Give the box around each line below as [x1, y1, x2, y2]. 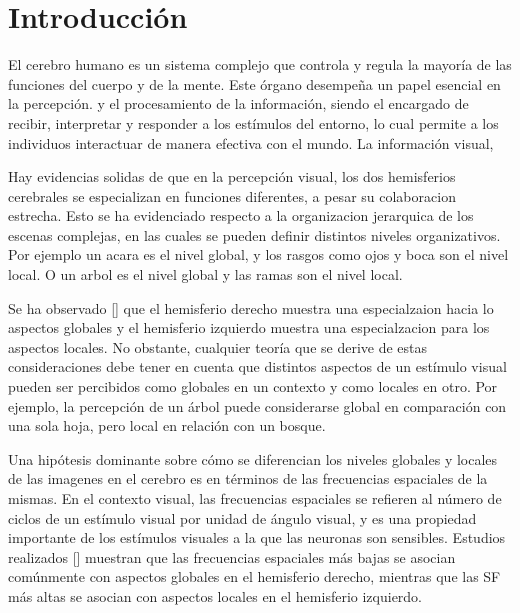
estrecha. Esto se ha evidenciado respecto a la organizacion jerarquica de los [8, 205, 474, 226]
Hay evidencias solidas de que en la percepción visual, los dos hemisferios [8, 166, 456, 187]
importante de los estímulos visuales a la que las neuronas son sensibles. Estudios [8, 527, 506, 548]
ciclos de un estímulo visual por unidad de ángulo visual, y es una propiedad [8, 507, 477, 528]
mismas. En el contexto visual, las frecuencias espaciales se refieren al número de [8, 488, 502, 508]
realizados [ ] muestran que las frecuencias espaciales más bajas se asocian [8, 546, 456, 567]
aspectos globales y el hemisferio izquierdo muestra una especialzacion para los [8, 317, 490, 338]
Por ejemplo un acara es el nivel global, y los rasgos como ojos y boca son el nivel [8, 244, 509, 265]
